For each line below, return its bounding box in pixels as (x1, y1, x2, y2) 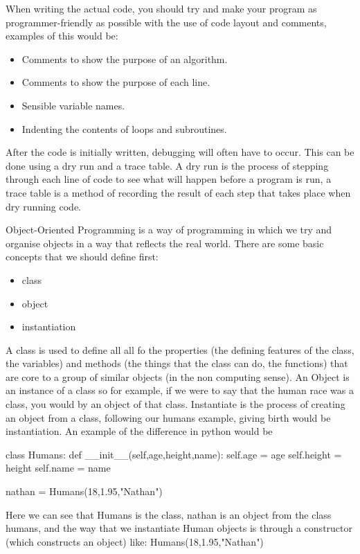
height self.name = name (6, 461, 111, 475)
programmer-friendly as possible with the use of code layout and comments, (6, 15, 327, 29)
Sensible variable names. (21, 98, 125, 112)
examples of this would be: (6, 28, 118, 43)
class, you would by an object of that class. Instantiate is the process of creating (6, 397, 345, 411)
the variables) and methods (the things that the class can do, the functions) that (6, 356, 348, 370)
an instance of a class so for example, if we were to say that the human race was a (6, 383, 354, 397)
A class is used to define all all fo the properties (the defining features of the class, (6, 342, 354, 357)
